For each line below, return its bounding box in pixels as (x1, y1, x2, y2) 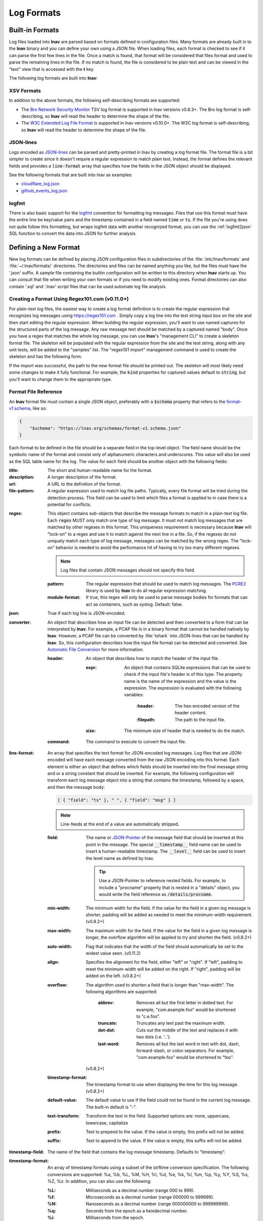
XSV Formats (9, 87, 41, 94)
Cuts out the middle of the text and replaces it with (136, 1027, 238, 1033)
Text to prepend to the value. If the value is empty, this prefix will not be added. (86, 1129, 245, 1135)
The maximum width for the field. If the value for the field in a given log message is (86, 927, 252, 933)
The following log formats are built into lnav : (9, 75, 98, 81)
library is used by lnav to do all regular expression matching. (86, 588, 207, 593)
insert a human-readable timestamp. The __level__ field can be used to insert (86, 848, 246, 854)
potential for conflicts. (47, 502, 92, 507)
